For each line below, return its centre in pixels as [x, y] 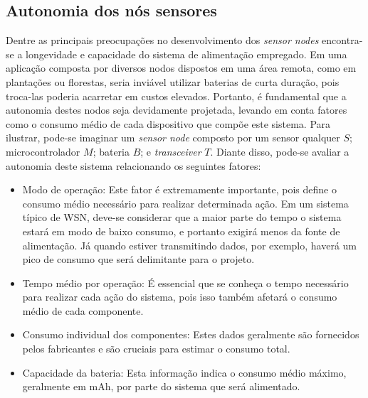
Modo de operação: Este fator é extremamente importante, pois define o [179, 189]
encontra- [342, 40]
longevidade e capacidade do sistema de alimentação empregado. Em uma [186, 54]
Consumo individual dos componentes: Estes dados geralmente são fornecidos [191, 334]
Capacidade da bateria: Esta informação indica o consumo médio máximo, [184, 372]
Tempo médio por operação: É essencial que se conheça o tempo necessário [185, 283]
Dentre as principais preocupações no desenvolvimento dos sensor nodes [162, 40]
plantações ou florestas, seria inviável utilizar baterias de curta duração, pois [173, 81]
